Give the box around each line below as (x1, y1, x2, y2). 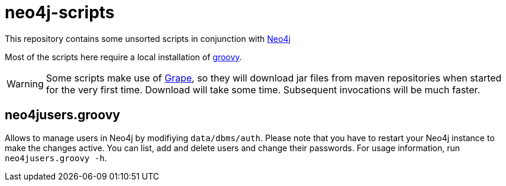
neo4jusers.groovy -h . (5, 152, 107, 163)
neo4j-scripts (5, 2, 115, 22)
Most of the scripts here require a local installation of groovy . (5, 51, 242, 62)
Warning (7, 77, 44, 90)
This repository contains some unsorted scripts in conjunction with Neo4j (5, 33, 291, 44)
